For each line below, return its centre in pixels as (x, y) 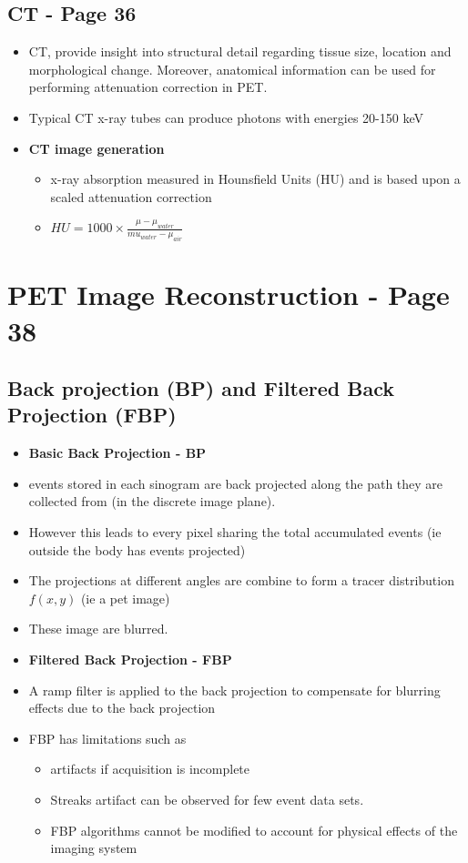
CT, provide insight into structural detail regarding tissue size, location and (240, 51)
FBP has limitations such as (107, 738)
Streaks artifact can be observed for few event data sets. (207, 800)
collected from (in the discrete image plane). (152, 501)
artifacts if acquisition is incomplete (150, 769)
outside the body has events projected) (137, 549)
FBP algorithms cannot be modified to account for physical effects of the (254, 830)
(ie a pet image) (125, 598)
